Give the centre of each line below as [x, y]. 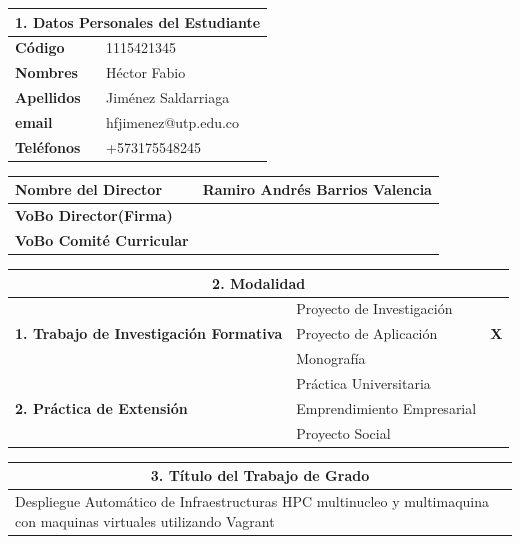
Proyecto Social [343, 432]
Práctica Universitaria [363, 382]
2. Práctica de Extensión [101, 407]
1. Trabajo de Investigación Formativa [149, 333]
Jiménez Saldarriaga [168, 97]
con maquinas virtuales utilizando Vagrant [145, 520]
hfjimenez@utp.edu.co [173, 121]
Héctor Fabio [146, 72]
